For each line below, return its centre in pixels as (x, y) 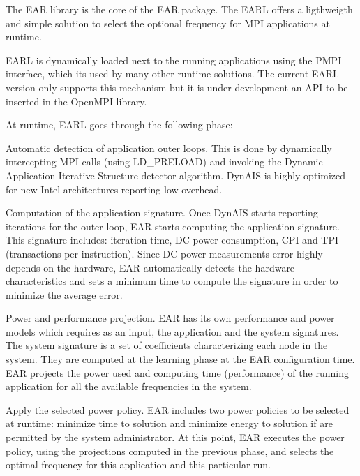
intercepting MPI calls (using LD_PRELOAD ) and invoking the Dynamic (164, 162)
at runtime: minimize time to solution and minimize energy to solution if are (169, 423)
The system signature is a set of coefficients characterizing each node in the (167, 345)
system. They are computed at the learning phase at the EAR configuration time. (180, 359)
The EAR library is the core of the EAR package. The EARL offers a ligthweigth (179, 9)
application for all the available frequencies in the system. (129, 386)
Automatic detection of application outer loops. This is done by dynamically (169, 148)
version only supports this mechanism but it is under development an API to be (177, 87)
